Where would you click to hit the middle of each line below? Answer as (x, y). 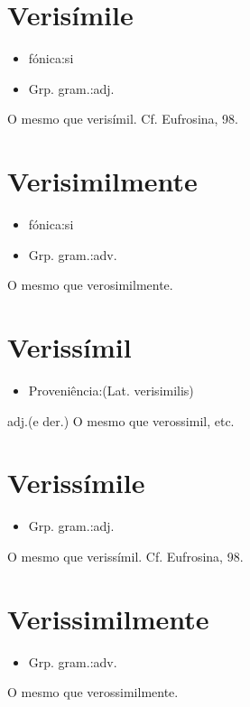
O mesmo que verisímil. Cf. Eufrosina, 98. (123, 119)
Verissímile (76, 483)
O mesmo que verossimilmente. (93, 692)
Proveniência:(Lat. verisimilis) (111, 390)
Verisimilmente (102, 181)
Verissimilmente (108, 618)
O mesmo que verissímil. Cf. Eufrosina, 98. (125, 556)
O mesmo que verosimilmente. (90, 285)
